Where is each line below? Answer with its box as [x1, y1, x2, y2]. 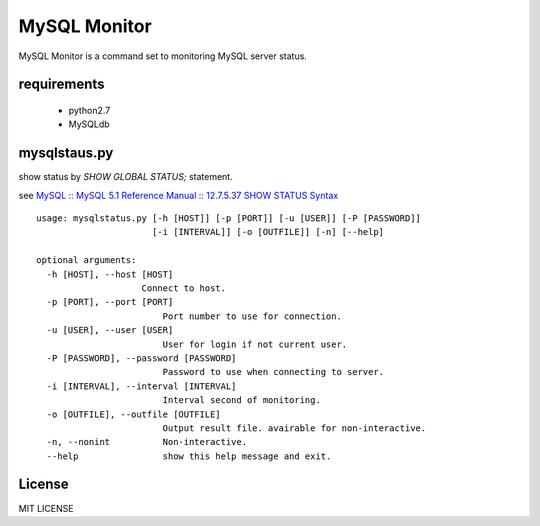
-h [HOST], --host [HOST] [46, 268, 174, 280]
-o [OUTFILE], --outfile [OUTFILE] [46, 408, 222, 420]
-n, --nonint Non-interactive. [46, 436, 248, 448]
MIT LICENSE [18, 502, 74, 514]
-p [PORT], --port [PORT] [46, 296, 174, 308]
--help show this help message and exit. [46, 450, 332, 462]
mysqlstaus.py [18, 145, 114, 162]
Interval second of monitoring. [162, 395, 322, 406]
